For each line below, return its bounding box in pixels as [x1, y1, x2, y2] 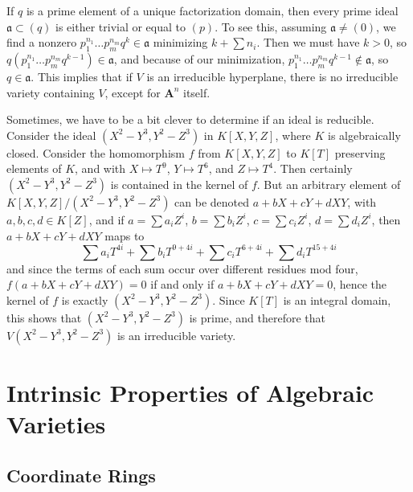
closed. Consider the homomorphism [6, 144, 185, 161]
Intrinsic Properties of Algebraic [6, 376, 374, 409]
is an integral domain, [283, 291, 391, 308]
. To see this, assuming [215, 18, 327, 35]
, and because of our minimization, [113, 50, 285, 67]
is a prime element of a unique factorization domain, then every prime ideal [26, 2, 399, 18]
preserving [334, 144, 386, 161]
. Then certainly [273, 160, 353, 177]
